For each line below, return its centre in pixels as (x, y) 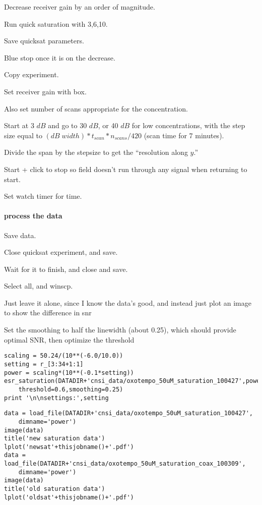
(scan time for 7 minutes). (184, 135)
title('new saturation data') (55, 439)
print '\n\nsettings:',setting (56, 398)
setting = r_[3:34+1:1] (44, 364)
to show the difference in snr (48, 313)
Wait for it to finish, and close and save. (66, 269)
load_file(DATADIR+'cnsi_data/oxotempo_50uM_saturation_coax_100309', (125, 464)
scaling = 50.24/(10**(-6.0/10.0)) (64, 356)
